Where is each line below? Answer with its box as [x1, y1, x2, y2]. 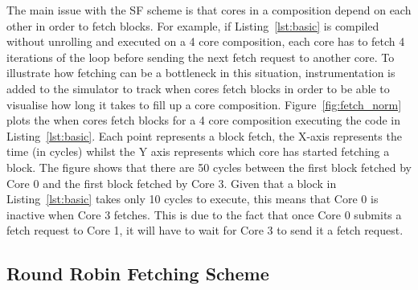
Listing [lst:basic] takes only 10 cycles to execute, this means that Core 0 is [6, 190, 379, 207]
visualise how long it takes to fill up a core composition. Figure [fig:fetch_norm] [6, 96, 402, 112]
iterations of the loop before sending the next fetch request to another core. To [6, 48, 395, 65]
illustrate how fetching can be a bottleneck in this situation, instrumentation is [6, 64, 395, 81]
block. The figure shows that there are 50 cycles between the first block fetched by [6, 158, 412, 175]
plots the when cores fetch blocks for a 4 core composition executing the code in [6, 112, 400, 129]
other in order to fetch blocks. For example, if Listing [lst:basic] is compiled [6, 17, 379, 34]
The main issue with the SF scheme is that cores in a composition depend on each [6, 2, 412, 18]
